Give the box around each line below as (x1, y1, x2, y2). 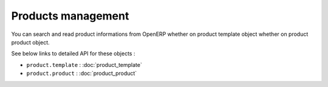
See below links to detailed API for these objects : (11, 50, 135, 57)
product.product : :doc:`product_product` (26, 70, 137, 77)
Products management (11, 9, 129, 23)
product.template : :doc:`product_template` (26, 61, 142, 68)
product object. (11, 38, 50, 46)
